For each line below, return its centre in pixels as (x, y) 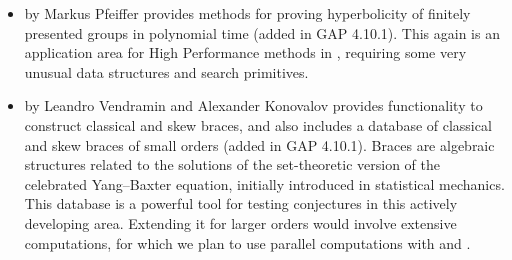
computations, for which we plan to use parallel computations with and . (247, 242)
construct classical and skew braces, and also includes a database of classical (258, 124)
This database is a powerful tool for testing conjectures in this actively (241, 203)
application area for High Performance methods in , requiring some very (245, 52)
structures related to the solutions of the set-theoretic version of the (232, 164)
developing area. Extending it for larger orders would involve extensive (240, 222)
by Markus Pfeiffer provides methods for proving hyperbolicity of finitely (247, 13)
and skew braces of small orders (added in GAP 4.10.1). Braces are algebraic (259, 144)
